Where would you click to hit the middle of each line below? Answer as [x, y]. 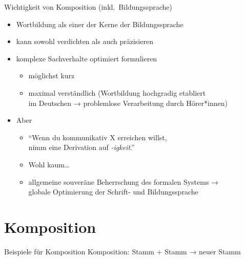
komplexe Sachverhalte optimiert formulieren [87, 58]
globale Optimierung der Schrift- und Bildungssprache [113, 192]
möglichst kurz [52, 75]
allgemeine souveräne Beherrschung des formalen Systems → [124, 181]
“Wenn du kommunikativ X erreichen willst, [98, 137]
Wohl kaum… [49, 164]
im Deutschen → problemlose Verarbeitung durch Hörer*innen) [128, 103]
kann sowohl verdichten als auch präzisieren [85, 41]
